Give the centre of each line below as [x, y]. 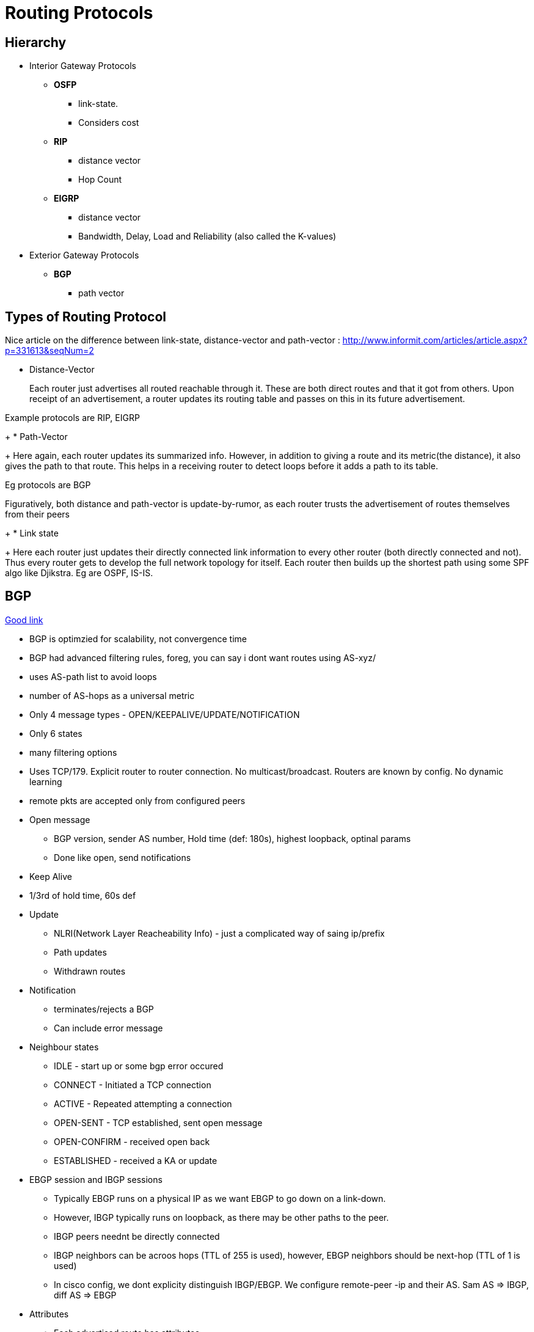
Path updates [80, 952]
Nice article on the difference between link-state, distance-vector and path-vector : [173, 340]
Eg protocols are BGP [48, 485]
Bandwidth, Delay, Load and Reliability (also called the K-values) [207, 236]
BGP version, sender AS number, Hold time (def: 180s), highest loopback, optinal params [232, 838]
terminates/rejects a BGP [104, 1009]
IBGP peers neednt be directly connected [137, 1236]
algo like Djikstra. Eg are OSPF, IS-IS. [79, 573]
